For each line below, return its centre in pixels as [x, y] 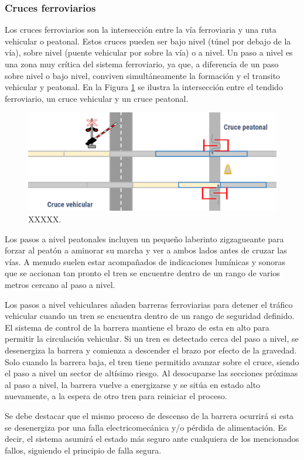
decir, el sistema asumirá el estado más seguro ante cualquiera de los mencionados [152, 439]
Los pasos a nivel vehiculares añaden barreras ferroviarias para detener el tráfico [149, 304]
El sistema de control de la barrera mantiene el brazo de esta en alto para [137, 327]
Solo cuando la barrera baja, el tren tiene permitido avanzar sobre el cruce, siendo [152, 361]
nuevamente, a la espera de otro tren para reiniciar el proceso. [116, 396]
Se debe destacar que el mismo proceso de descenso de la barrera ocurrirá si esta [149, 415]
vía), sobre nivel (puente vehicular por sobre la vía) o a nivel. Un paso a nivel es [149, 52]
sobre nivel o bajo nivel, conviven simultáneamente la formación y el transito [143, 75]
